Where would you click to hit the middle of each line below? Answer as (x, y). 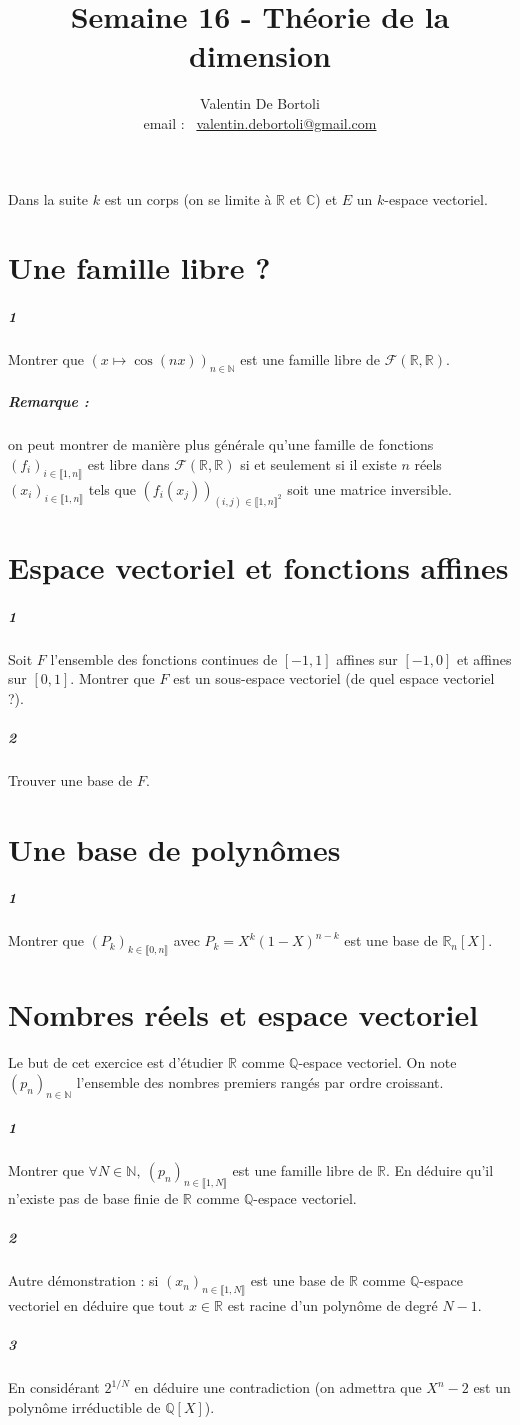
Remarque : (48, 401)
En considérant (54, 1387)
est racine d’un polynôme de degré (332, 1305)
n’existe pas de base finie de (93, 1198)
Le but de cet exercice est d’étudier (116, 1062)
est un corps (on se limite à (188, 198)
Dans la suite (48, 198)
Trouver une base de (70, 779)
